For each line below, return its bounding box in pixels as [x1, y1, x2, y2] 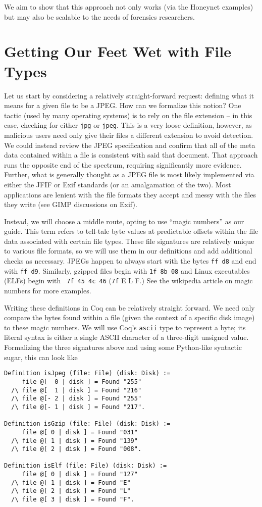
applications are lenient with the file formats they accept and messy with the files [4, 189, 256, 199]
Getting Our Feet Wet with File [4, 41, 231, 62]
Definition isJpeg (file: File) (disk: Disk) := [4, 370, 171, 377]
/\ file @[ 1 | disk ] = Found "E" [11, 479, 131, 486]
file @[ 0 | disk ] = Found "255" [22, 378, 142, 385]
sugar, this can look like [4, 351, 78, 362]
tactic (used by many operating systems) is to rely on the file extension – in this [4, 110, 252, 120]
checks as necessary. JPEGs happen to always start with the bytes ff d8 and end [4, 256, 256, 266]
